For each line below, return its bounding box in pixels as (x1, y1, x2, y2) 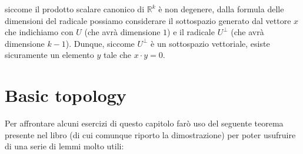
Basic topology (5, 83, 126, 107)
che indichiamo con (5, 26, 74, 38)
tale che (103, 49, 131, 61)
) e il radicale (167, 26, 215, 38)
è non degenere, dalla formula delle (158, 3, 284, 15)
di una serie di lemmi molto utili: (5, 140, 124, 152)
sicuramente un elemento (5, 49, 94, 61)
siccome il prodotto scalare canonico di (5, 3, 145, 15)
